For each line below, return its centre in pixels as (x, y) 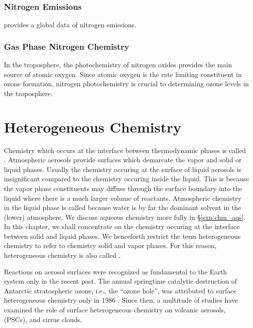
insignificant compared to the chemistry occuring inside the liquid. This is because (126, 179)
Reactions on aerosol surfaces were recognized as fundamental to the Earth (116, 271)
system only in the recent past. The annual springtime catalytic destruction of (120, 281)
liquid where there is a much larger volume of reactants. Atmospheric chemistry (123, 198)
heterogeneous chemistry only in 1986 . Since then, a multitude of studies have (121, 300)
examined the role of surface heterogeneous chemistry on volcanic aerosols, (115, 310)
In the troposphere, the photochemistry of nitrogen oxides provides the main (118, 65)
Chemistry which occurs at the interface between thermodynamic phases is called (125, 150)
